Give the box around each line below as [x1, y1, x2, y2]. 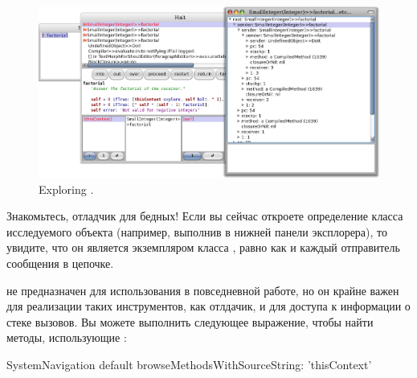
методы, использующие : [6, 329, 127, 346]
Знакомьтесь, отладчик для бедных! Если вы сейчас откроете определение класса [6, 207, 403, 224]
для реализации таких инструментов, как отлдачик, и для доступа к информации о [6, 298, 411, 314]
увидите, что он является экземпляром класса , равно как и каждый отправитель [6, 239, 400, 256]
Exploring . [39, 180, 94, 197]
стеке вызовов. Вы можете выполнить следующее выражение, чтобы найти [6, 313, 374, 330]
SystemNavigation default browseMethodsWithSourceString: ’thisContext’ [6, 355, 372, 372]
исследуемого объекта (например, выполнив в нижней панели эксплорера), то [6, 223, 388, 240]
